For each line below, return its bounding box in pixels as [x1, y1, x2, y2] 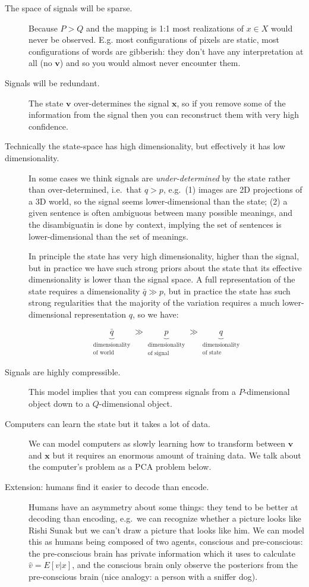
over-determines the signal [74, 96, 169, 109]
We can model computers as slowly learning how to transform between [29, 437, 286, 450]
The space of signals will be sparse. [5, 2, 133, 14]
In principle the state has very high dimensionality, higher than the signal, [29, 250, 299, 262]
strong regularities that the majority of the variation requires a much [29, 296, 280, 309]
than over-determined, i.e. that [29, 183, 142, 196]
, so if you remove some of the [176, 96, 286, 109]
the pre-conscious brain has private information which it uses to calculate [29, 547, 295, 559]
